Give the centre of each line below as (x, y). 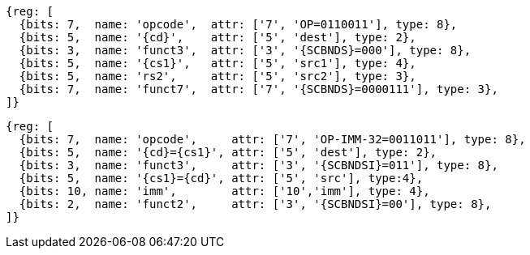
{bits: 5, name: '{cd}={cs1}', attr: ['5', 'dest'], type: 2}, (228, 152)
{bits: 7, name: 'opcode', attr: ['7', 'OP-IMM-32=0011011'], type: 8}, (272, 139)
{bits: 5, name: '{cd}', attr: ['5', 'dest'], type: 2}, (218, 37)
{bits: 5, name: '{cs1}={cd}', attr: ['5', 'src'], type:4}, (221, 178)
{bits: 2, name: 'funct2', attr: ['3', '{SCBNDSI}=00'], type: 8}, (255, 204)
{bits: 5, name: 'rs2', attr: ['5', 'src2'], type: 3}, (218, 76)
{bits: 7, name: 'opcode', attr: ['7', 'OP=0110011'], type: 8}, (238, 24)
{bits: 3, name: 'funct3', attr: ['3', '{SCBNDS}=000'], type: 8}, (245, 50)
